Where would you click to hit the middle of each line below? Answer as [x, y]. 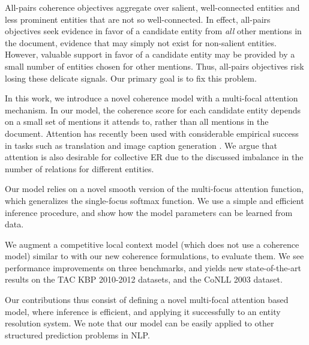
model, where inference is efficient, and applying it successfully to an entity [143, 311]
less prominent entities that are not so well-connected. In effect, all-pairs [138, 19]
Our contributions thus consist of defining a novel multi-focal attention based [147, 300]
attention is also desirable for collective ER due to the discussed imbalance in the [154, 157]
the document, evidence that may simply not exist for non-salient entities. [141, 42]
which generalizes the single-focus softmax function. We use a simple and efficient [154, 200]
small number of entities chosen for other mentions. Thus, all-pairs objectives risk [154, 66]
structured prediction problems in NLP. [77, 334]
